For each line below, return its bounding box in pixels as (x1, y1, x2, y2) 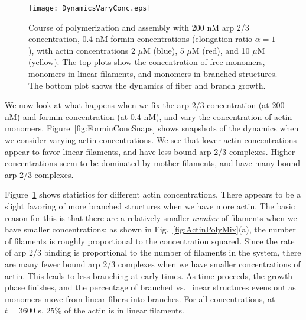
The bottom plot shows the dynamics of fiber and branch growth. (28, 79, 266, 91)
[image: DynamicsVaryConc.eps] (28, 4, 151, 12)
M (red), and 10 (191, 44, 250, 56)
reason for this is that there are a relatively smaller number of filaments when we (5, 211, 297, 224)
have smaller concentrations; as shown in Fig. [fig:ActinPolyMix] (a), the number (5, 223, 296, 235)
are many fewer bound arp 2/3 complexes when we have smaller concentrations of (5, 257, 301, 270)
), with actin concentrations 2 (28, 44, 135, 56)
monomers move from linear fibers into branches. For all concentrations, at (5, 292, 275, 305)
